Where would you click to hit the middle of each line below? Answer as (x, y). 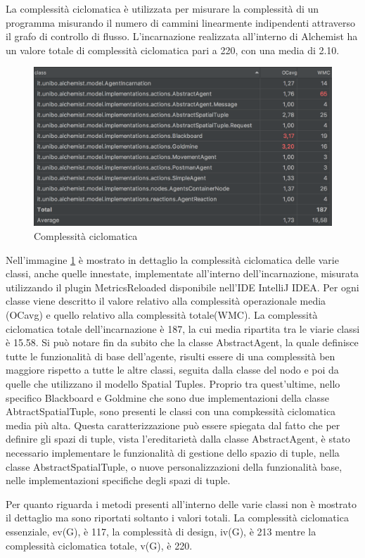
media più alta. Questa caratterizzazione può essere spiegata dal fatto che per (173, 425)
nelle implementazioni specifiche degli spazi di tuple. (118, 480)
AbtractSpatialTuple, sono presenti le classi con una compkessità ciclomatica (171, 411)
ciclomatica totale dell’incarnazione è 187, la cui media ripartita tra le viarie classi (183, 328)
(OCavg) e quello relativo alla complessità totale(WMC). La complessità (162, 315)
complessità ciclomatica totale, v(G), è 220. (99, 545)
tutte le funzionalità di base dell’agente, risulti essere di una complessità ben (171, 356)
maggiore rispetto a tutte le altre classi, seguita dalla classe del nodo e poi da (172, 370)
